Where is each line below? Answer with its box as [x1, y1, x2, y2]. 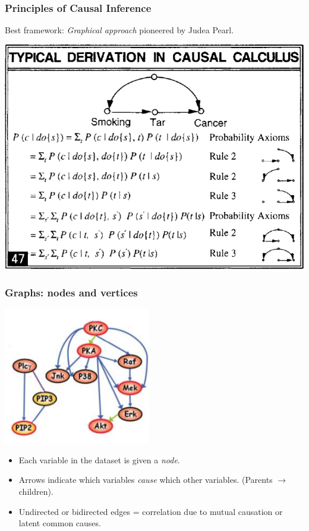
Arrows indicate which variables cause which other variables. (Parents [18, 473, 273, 486]
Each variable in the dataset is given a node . [18, 453, 180, 466]
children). [18, 485, 53, 498]
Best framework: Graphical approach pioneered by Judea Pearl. [5, 24, 234, 36]
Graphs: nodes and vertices [5, 285, 138, 299]
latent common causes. [18, 517, 101, 529]
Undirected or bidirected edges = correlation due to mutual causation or [18, 505, 283, 517]
